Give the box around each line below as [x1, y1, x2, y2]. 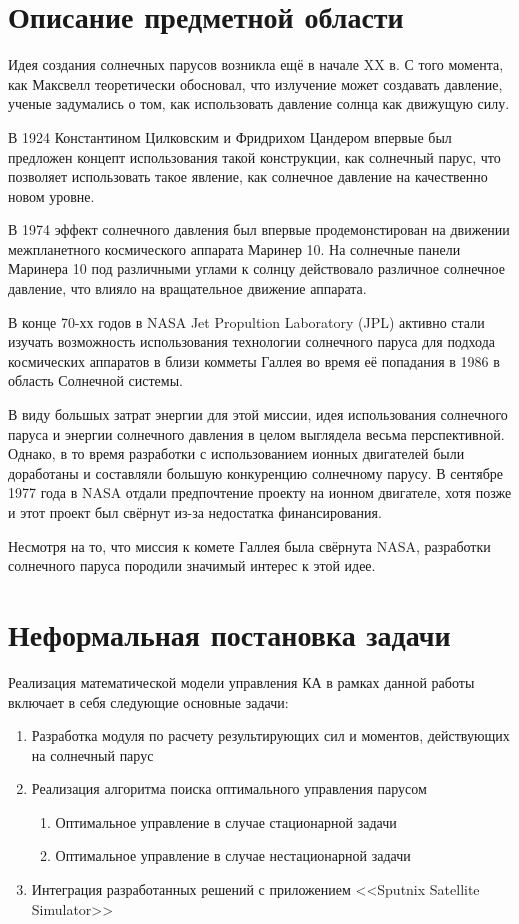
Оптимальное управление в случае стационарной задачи [55, 811, 397, 832]
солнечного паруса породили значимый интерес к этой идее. [8, 555, 376, 576]
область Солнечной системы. [8, 370, 183, 391]
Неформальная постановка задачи [8, 613, 451, 654]
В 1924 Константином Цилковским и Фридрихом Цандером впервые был [8, 126, 452, 147]
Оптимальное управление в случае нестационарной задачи [55, 845, 411, 866]
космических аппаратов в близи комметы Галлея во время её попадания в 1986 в [8, 350, 500, 371]
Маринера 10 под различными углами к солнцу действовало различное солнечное [8, 258, 505, 279]
